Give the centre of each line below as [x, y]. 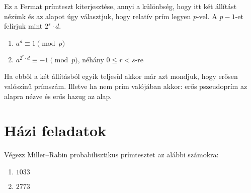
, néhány [91, 59]
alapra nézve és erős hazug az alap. [58, 96]
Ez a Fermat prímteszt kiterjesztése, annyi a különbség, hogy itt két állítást [120, 6]
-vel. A [207, 16]
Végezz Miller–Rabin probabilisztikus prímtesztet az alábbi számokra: [111, 155]
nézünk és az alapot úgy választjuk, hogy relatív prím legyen [98, 16]
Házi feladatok [55, 130]
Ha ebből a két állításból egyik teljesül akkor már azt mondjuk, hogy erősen [121, 76]
